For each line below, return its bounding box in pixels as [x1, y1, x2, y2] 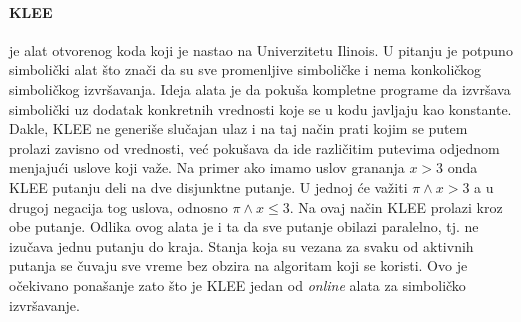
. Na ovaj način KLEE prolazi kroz [289, 196, 503, 217]
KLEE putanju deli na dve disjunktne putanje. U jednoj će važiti [9, 176, 408, 197]
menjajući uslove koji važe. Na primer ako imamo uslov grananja [9, 157, 405, 178]
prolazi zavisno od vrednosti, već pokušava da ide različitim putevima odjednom [9, 137, 500, 158]
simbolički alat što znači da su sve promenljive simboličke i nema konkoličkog [9, 59, 482, 80]
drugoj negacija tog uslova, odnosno [9, 196, 228, 217]
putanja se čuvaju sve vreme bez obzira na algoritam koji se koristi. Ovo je [9, 255, 468, 276]
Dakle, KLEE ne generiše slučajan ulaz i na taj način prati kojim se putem [9, 118, 468, 139]
